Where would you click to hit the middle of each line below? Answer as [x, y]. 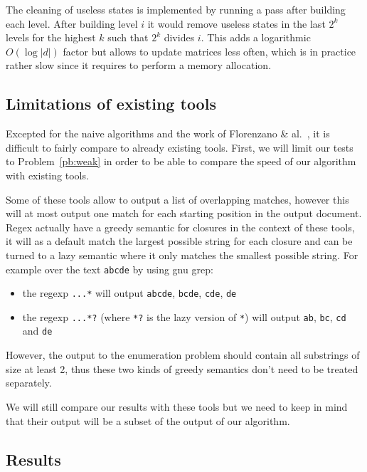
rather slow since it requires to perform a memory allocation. [139, 65]
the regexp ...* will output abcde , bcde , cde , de [129, 293]
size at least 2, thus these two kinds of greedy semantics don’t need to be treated [182, 368]
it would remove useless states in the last [236, 23]
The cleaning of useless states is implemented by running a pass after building [176, 9]
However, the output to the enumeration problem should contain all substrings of [183, 355]
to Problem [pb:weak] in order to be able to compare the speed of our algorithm [181, 161]
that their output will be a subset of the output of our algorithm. [148, 420]
